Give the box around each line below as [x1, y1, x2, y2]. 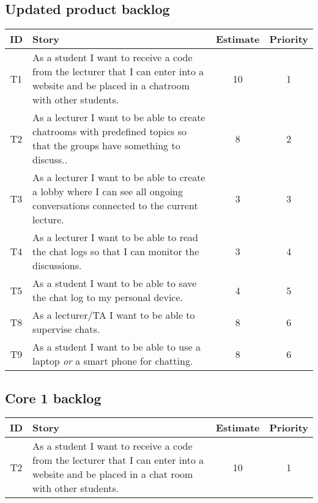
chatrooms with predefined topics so [32, 124, 187, 139]
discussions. [32, 258, 82, 273]
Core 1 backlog [5, 388, 102, 407]
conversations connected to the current [32, 198, 198, 213]
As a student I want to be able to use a [32, 340, 201, 354]
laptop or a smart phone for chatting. [32, 354, 193, 368]
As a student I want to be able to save [32, 276, 197, 291]
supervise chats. [32, 322, 100, 337]
